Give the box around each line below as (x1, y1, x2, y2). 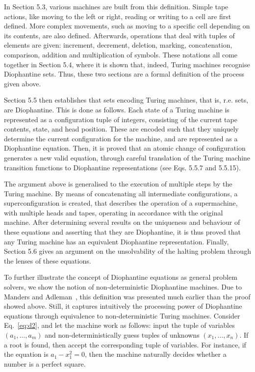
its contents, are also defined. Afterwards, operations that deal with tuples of (4, 30, 235, 40)
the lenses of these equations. (4, 255, 91, 266)
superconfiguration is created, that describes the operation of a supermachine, (4, 198, 238, 208)
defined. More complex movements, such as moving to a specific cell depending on (4, 21, 250, 31)
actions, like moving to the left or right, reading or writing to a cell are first (4, 11, 231, 21)
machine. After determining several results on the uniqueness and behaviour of (4, 217, 240, 227)
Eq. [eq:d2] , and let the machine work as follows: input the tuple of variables (4, 320, 235, 330)
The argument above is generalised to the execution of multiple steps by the (4, 179, 232, 189)
